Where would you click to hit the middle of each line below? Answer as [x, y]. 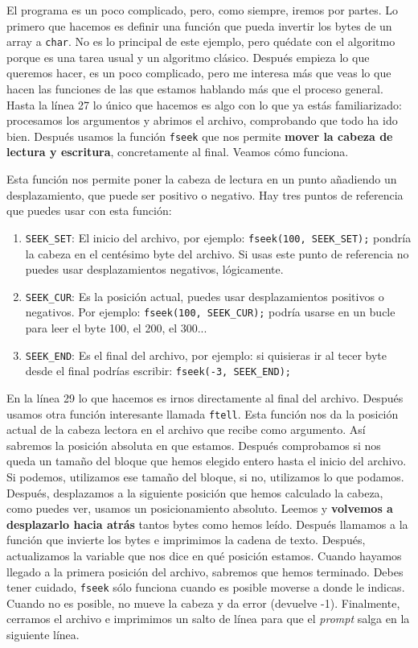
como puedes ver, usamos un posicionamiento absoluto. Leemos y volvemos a [200, 508]
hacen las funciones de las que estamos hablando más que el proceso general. [195, 89]
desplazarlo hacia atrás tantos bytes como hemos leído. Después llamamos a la [207, 524]
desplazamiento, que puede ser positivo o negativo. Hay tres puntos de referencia [205, 194]
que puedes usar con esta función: [89, 210]
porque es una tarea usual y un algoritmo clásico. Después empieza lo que [188, 57]
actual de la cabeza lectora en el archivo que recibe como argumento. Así [186, 429]
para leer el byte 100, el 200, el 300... [116, 328]
